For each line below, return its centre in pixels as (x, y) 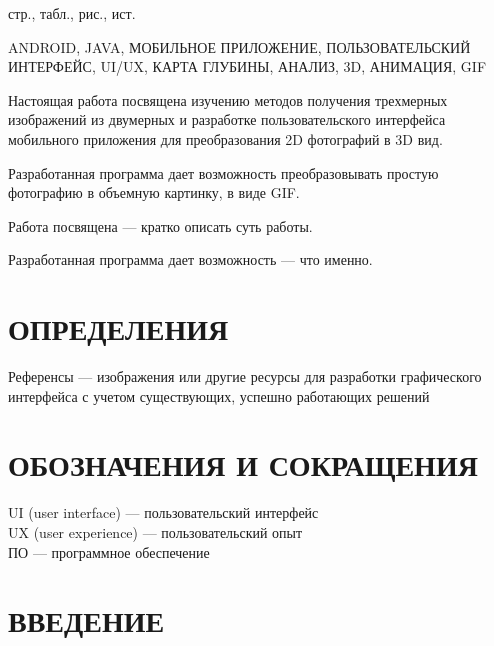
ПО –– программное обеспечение (109, 551)
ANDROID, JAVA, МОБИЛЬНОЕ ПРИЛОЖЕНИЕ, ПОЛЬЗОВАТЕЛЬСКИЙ (239, 46)
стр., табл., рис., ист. (72, 13)
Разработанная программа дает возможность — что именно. (190, 259)
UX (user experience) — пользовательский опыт (155, 531)
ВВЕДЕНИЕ (86, 620)
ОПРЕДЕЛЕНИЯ (118, 328)
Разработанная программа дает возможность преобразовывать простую (223, 172)
